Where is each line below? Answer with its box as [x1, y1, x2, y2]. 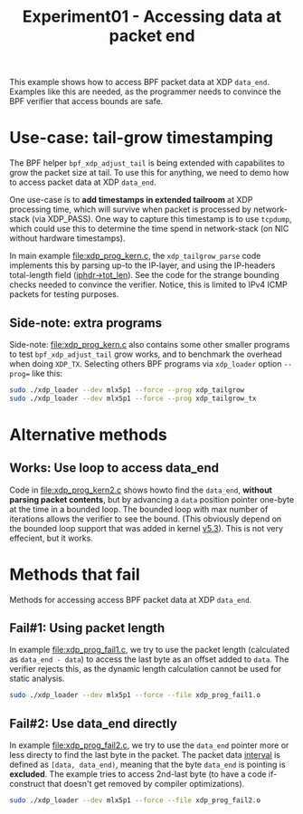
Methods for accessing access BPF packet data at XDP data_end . [9, 594, 252, 605]
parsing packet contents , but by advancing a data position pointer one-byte [9, 493, 295, 504]
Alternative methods [9, 424, 167, 445]
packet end [109, 25, 195, 46]
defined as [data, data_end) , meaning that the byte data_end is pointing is [9, 759, 287, 771]
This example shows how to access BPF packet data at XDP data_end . [9, 77, 270, 88]
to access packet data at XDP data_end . [9, 177, 156, 187]
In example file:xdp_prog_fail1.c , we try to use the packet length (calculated [9, 645, 289, 656]
